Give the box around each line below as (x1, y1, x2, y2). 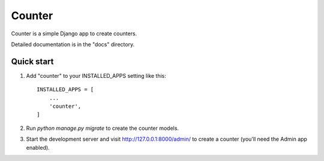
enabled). (26, 144, 50, 151)
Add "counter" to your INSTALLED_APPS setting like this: (26, 72, 166, 79)
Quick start (11, 56, 54, 66)
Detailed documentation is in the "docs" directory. (11, 41, 135, 48)
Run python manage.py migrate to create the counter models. (26, 124, 179, 132)
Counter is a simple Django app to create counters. (11, 30, 137, 37)
